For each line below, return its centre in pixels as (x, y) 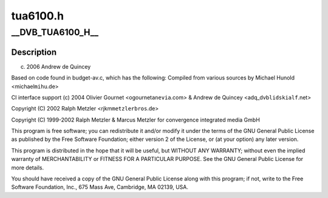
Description (34, 52)
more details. (28, 168)
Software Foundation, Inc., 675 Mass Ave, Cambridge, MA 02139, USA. (100, 187)
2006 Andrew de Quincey (59, 66)
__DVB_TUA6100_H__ (55, 32)
